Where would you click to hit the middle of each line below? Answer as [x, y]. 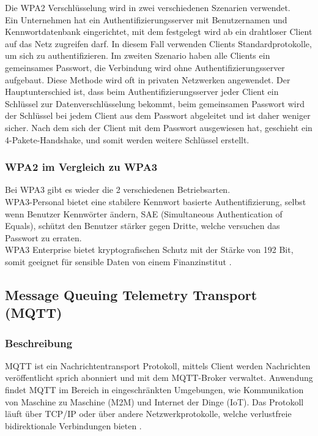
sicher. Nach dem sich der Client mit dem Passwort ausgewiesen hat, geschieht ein [159, 127]
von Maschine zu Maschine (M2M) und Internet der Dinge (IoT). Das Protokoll [154, 401]
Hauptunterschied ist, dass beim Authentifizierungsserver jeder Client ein [142, 92]
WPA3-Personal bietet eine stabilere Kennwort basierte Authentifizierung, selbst [156, 201]
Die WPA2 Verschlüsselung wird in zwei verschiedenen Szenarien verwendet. [148, 7]
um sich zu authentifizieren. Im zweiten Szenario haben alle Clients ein [138, 55]
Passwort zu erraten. [43, 237]
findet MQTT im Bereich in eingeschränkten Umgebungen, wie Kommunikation [154, 390]
